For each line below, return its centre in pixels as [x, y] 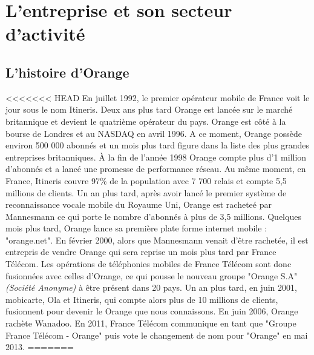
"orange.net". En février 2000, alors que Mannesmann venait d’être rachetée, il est [157, 240]
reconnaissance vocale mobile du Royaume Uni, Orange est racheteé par [139, 204]
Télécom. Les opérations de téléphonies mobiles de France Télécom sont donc [149, 264]
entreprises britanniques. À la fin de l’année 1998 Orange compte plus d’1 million [156, 157]
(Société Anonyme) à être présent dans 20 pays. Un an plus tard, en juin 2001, [151, 287]
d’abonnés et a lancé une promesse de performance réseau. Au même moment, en [156, 169]
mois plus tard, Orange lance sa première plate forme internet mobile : [136, 228]
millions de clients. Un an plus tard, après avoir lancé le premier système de [146, 192]
